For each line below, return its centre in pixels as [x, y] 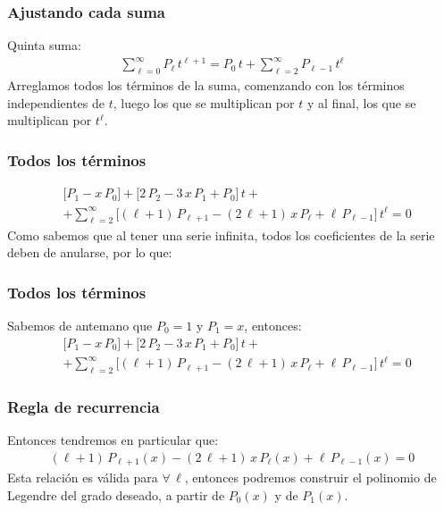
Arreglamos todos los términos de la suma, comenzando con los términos [206, 85]
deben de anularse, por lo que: [90, 252]
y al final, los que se [361, 102]
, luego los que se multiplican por [204, 102]
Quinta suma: [44, 45]
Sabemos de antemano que [80, 325]
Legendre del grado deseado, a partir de [116, 494]
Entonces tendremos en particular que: [113, 440]
